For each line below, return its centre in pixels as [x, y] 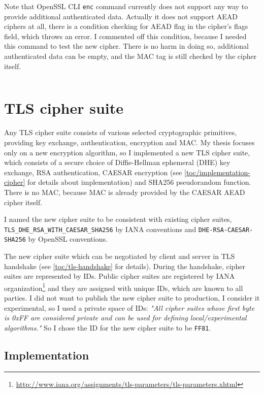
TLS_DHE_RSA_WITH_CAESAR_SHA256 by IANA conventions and [100, 229]
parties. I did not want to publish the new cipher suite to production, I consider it [132, 298]
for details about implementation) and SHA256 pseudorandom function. [139, 182]
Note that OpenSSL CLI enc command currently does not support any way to [126, 6]
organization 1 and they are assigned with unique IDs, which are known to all [124, 287]
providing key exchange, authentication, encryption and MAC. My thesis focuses [129, 142]
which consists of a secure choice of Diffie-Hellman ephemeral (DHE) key [117, 162]
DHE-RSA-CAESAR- [226, 230]
